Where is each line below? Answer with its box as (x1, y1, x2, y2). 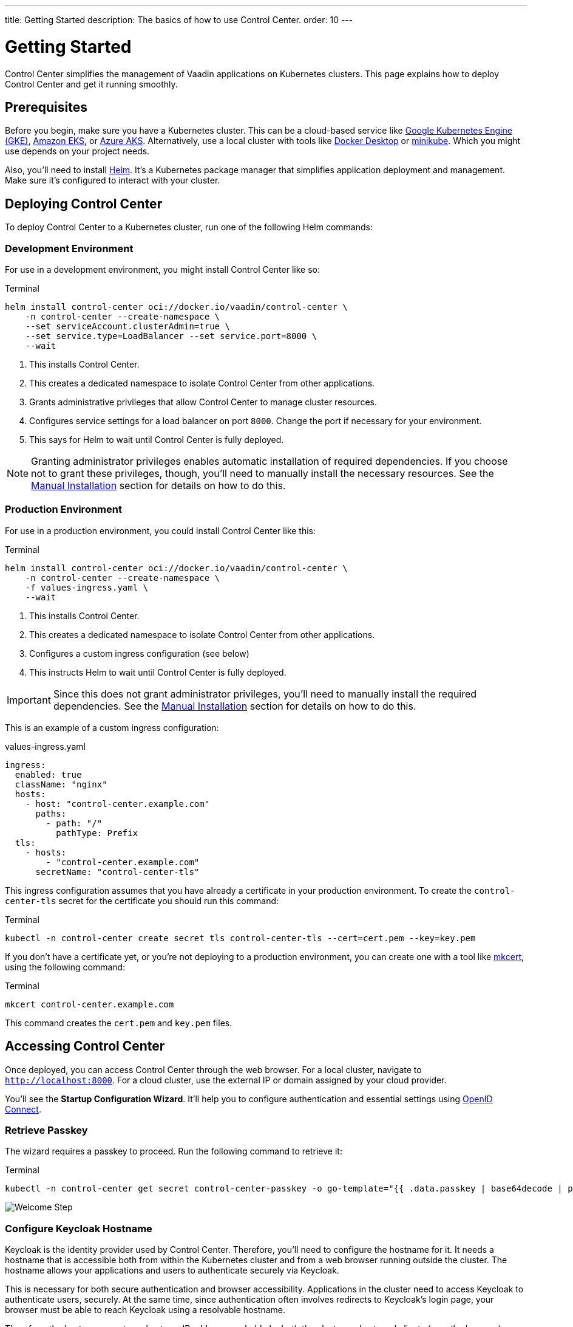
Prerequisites (5, 99, 87, 115)
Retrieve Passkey (5, 1123, 88, 1136)
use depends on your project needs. (5, 146, 150, 157)
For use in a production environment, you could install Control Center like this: (5, 525, 316, 536)
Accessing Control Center (5, 1038, 165, 1054)
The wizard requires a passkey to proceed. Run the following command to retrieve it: (5, 1146, 342, 1157)
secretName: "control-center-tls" (35, 866, 200, 877)
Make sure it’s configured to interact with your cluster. (5, 175, 220, 186)
